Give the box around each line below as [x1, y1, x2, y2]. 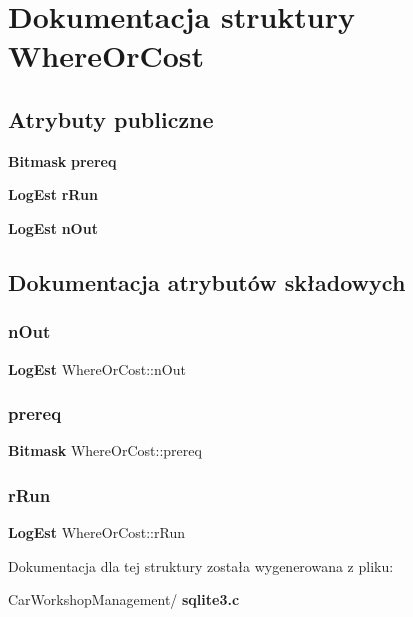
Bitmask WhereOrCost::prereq [8, 440, 202, 461]
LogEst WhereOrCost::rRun [8, 522, 185, 543]
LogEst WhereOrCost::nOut [8, 358, 186, 379]
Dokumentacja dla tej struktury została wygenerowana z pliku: [8, 555, 394, 576]
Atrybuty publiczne [8, 103, 214, 134]
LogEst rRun [8, 184, 98, 205]
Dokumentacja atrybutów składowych [8, 266, 406, 297]
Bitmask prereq [8, 150, 117, 171]
